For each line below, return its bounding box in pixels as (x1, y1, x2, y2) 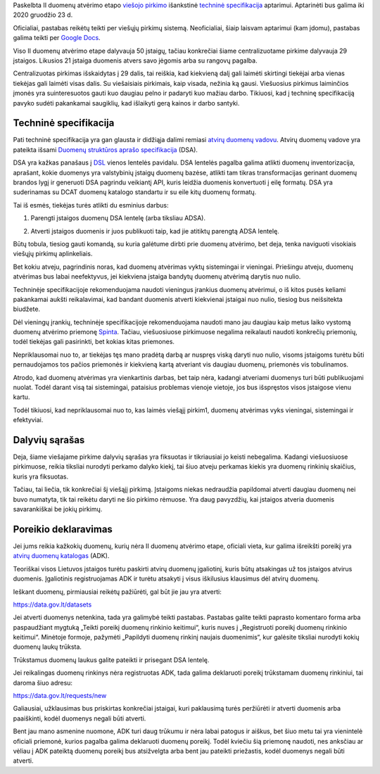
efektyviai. (13, 416, 44, 424)
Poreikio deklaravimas (13, 523, 113, 535)
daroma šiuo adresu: (13, 678, 73, 687)
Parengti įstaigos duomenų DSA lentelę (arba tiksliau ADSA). (30, 214, 205, 222)
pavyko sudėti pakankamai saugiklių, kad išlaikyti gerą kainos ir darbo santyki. (13, 99, 240, 107)
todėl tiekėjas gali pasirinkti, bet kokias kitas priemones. (13, 338, 175, 346)
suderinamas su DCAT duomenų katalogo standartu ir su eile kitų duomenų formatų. (13, 188, 257, 196)
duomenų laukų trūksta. (13, 642, 82, 651)
